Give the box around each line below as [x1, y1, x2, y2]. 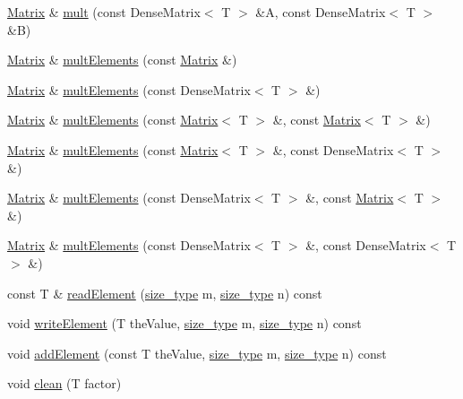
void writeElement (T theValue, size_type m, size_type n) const [7, 314, 362, 333]
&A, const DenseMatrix [255, 3, 386, 21]
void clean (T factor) [7, 374, 122, 393]
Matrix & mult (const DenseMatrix [7, 3, 201, 21]
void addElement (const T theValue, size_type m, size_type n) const [7, 343, 387, 362]
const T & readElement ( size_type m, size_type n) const [7, 283, 322, 302]
